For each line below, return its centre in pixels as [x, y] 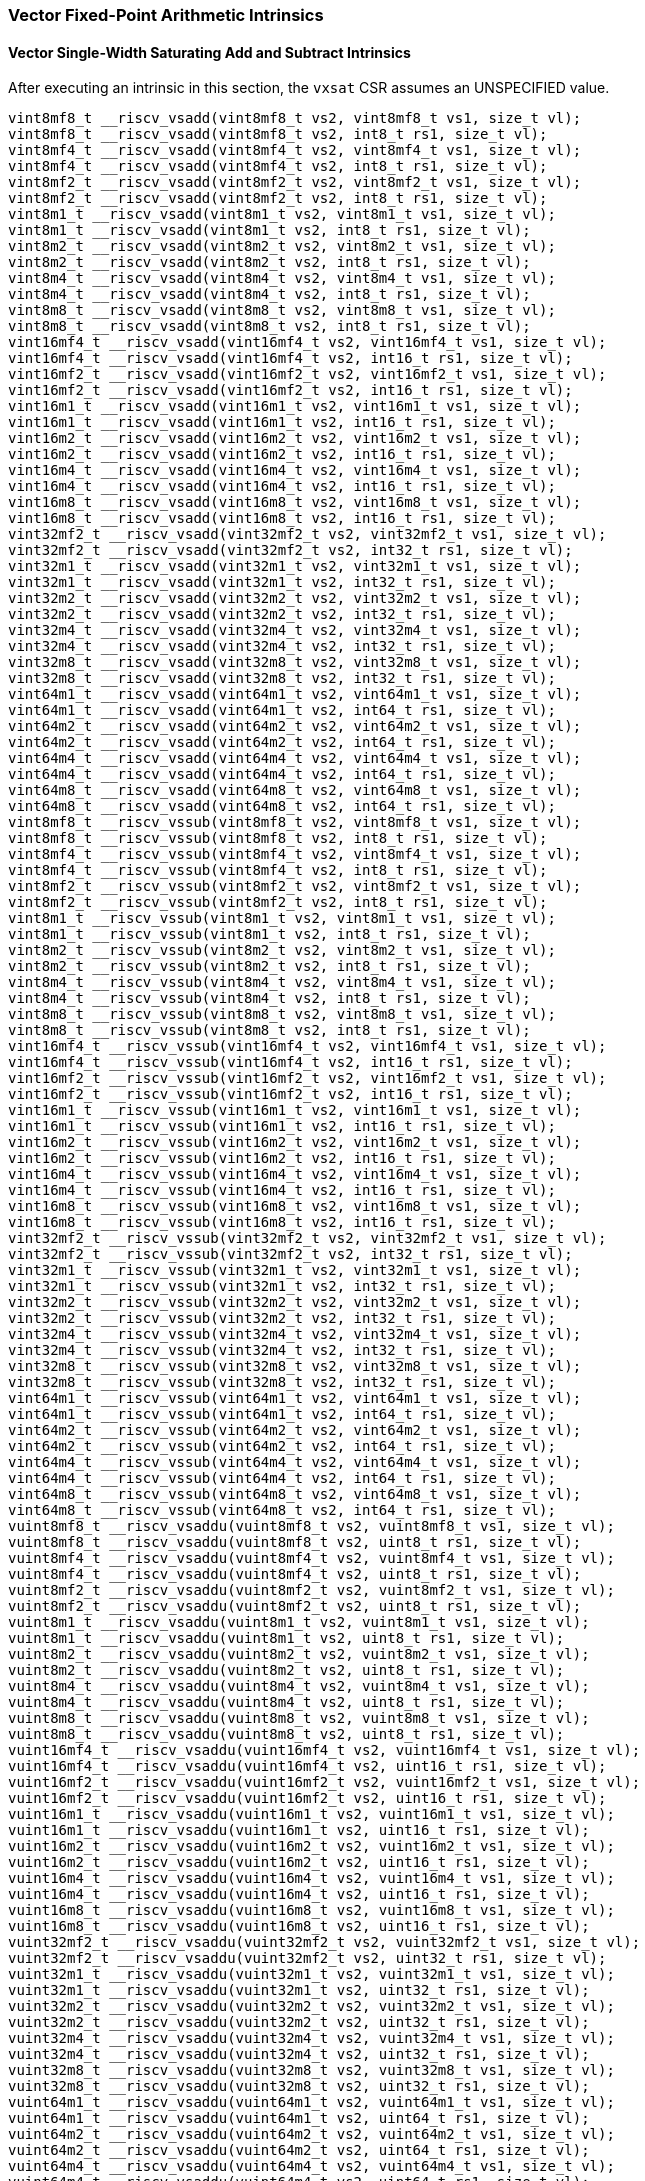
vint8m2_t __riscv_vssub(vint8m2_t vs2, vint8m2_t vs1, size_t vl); [282, 950]
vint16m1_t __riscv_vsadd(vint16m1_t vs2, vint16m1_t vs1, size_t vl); [295, 406]
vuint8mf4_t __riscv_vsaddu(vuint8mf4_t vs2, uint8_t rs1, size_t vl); [295, 1574]
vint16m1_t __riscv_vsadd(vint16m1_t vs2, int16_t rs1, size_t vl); [282, 422]
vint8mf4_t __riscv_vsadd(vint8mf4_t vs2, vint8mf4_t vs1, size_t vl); [295, 150]
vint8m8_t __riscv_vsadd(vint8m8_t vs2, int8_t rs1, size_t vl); [269, 326]
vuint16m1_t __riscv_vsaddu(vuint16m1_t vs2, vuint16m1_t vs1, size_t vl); [311, 1814]
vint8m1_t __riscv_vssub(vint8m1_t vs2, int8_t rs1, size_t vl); [269, 934]
